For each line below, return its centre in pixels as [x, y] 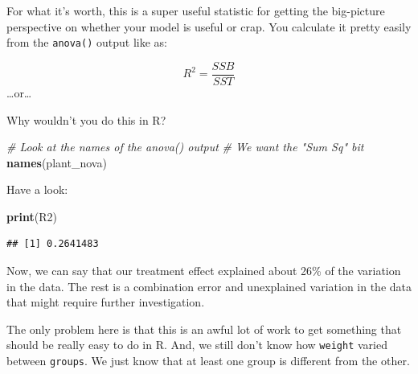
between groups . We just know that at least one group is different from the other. [208, 361]
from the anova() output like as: [87, 42]
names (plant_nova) [57, 162]
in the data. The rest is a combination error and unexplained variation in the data [209, 286]
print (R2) [32, 216]
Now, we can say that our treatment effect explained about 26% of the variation [204, 271]
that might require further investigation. [106, 302]
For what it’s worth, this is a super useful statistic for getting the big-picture [196, 10]
